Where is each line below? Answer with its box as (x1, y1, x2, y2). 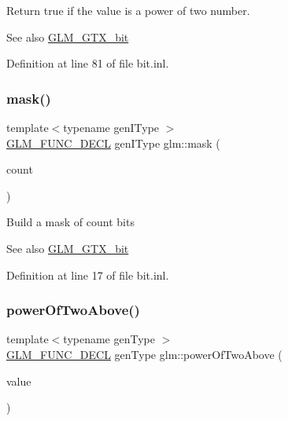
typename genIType (63, 119, 160, 135)
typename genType (63, 331, 155, 347)
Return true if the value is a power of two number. (6, 2, 250, 18)
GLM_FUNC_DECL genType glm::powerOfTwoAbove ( (6, 346, 282, 362)
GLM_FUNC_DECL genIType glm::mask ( (6, 134, 220, 151)
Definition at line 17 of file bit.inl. (6, 266, 169, 283)
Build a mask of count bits (6, 214, 135, 230)
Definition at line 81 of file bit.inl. (6, 55, 169, 71)
